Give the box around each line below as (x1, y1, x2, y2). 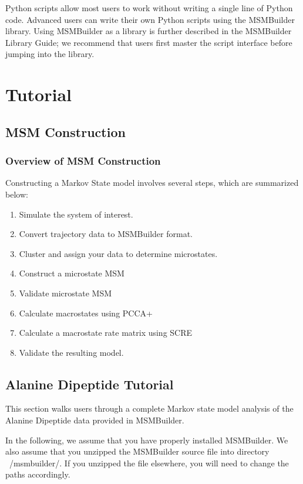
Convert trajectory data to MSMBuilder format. (19, 228, 193, 240)
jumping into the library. (5, 48, 95, 60)
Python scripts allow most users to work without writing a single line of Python (5, 2, 293, 14)
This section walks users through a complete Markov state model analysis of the (5, 402, 294, 415)
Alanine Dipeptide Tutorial (5, 375, 174, 393)
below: (5, 188, 28, 200)
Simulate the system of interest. (19, 208, 133, 220)
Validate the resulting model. (19, 346, 124, 358)
